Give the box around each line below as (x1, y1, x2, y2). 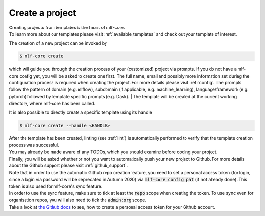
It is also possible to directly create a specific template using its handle (9, 109, 152, 115)
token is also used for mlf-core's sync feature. (9, 183, 103, 189)
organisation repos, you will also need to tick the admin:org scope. (9, 197, 147, 203)
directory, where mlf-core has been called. (9, 101, 96, 107)
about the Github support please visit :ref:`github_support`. (9, 162, 128, 169)
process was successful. (9, 142, 60, 148)
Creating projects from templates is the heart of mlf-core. (9, 25, 125, 30)
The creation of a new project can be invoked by (9, 40, 107, 46)
